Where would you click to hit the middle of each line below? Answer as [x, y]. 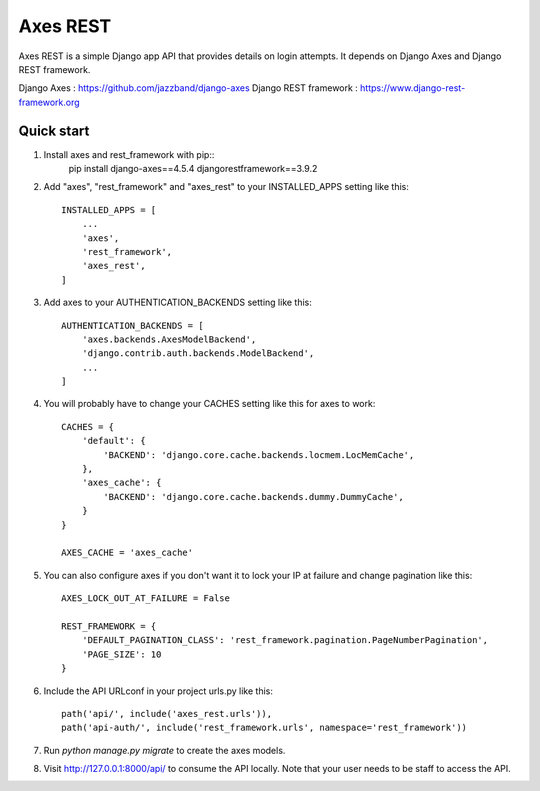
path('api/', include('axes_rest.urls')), [167, 713]
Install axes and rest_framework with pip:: [129, 154]
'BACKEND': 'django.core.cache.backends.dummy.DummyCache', [253, 496]
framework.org [49, 102]
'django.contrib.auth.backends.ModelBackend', [198, 353]
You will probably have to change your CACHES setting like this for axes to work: [209, 404]
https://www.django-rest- [413, 88]
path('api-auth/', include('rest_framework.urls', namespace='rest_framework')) [264, 728]
